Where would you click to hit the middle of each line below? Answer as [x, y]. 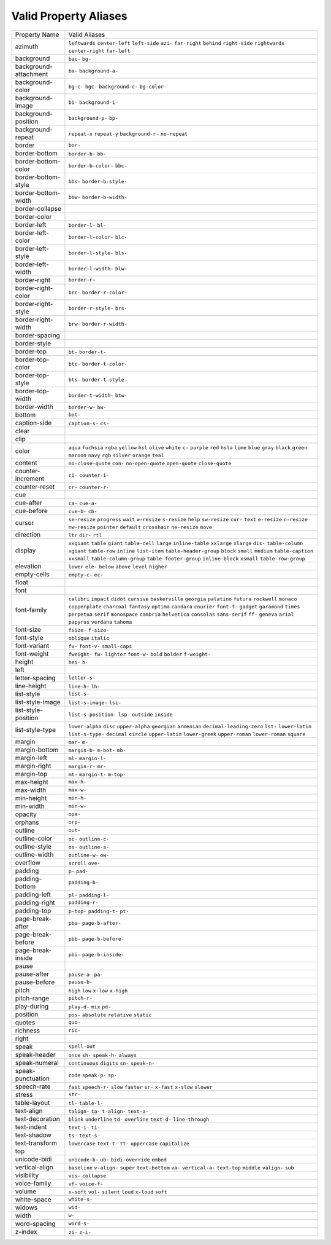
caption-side [33, 423]
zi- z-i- [80, 1232]
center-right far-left [99, 51]
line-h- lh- [84, 686]
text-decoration [38, 1118]
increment [30, 478]
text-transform [36, 1143]
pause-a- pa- [86, 974]
